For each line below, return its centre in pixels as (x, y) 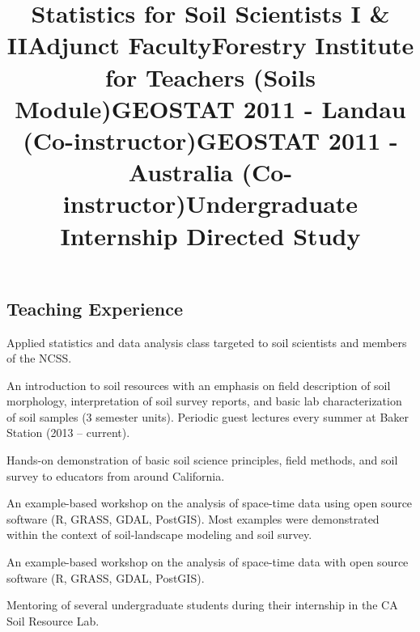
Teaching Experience (95, 308)
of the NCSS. (39, 358)
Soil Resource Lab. (53, 620)
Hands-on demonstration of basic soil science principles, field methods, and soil (202, 460)
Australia (180, 172)
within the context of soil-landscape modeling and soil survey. (159, 534)
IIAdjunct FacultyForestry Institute (210, 45)
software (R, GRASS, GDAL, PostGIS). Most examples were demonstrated (193, 518)
